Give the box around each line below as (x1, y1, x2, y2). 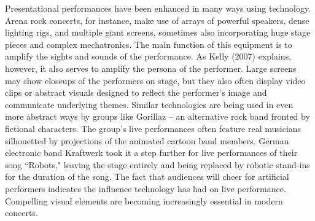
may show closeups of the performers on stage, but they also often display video (5, 74, 306, 87)
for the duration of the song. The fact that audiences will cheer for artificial (5, 170, 289, 183)
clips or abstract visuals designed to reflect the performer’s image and (5, 86, 267, 99)
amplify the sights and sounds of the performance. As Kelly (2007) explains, (5, 50, 292, 63)
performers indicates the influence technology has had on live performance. (5, 182, 286, 195)
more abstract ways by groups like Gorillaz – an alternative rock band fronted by (5, 110, 310, 123)
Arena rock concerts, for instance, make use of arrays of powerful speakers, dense (5, 14, 309, 26)
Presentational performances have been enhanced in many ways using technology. (5, 2, 311, 14)
